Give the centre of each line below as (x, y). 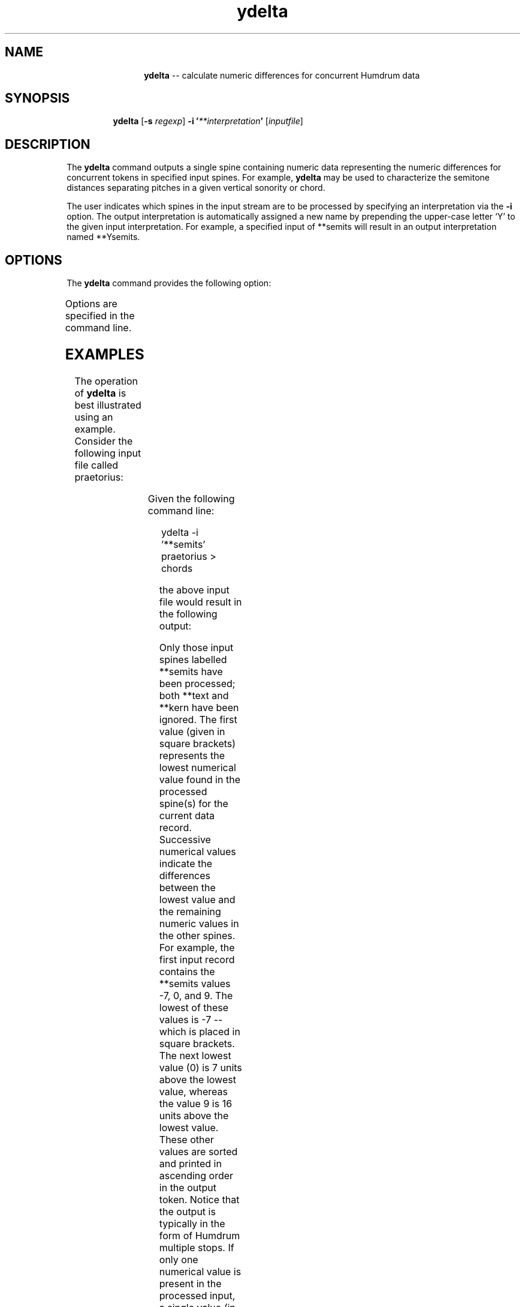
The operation (106, 381)
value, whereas (194, 1091)
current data (187, 815)
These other (186, 1139)
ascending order (196, 1175)
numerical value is (200, 1271)
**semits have (191, 671)
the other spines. (197, 935)
